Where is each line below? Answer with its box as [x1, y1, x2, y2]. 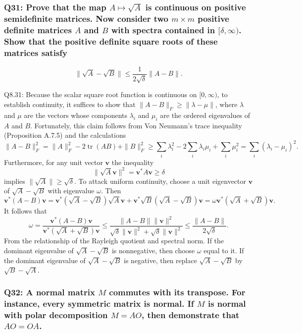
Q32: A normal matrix [4, 285, 95, 298]
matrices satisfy [4, 46, 67, 58]
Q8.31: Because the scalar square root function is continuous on [4, 89, 197, 100]
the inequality [111, 157, 154, 167]
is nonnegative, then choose [111, 245, 195, 256]
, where [215, 99, 238, 110]
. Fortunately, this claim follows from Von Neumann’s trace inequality [30, 120, 243, 130]
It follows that [4, 205, 47, 216]
